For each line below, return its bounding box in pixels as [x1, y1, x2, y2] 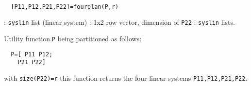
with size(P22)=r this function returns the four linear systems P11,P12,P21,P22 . [4, 72, 248, 83]
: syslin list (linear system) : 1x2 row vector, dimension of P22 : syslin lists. [4, 17, 235, 27]
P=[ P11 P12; [11, 51, 53, 58]
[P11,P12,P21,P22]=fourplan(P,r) [11, 3, 119, 10]
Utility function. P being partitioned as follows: [4, 33, 142, 43]
